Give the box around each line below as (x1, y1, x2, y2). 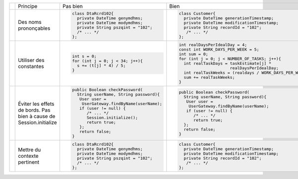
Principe (18, 3, 38, 9)
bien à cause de (18, 113, 56, 119)
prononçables (18, 25, 51, 32)
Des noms (18, 18, 42, 25)
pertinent (18, 159, 40, 166)
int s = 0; (72, 54, 97, 59)
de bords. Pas (18, 107, 51, 114)
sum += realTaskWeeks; (184, 74, 235, 80)
